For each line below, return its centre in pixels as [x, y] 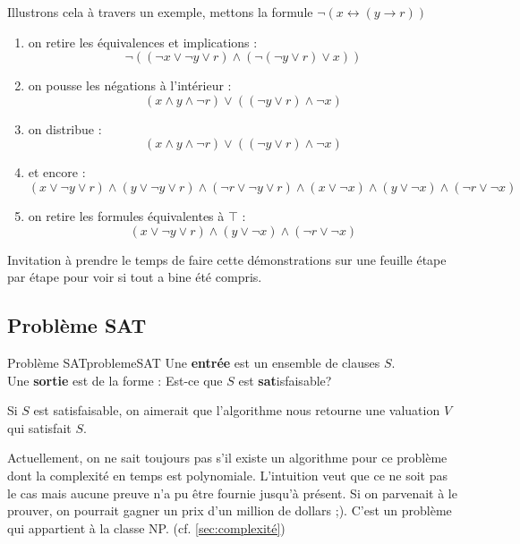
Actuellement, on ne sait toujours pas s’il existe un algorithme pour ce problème [227, 458]
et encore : [57, 172]
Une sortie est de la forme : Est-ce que [115, 380]
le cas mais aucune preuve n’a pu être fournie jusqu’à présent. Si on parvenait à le [232, 493]
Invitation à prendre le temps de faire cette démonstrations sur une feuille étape [227, 259]
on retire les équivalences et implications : [143, 42]
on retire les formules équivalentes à [126, 215]
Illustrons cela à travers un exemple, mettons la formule [160, 12]
